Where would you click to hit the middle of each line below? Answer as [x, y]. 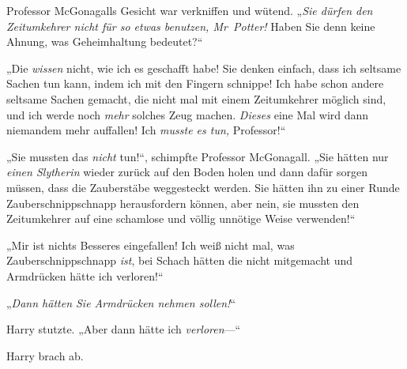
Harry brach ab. [45, 355]
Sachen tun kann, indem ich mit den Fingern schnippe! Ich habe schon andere [195, 83]
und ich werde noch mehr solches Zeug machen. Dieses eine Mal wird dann [188, 114]
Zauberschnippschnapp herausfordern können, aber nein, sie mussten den [183, 203]
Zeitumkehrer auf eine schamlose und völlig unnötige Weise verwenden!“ [181, 218]
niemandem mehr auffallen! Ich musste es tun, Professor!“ [146, 130]
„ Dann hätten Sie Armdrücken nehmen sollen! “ [121, 302]
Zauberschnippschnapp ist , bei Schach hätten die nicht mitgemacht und [180, 260]
